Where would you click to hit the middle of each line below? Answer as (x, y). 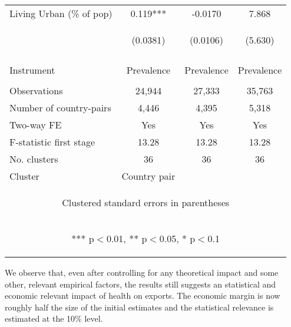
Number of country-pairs (60, 108)
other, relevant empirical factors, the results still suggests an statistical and (140, 284)
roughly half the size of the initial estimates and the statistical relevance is (139, 307)
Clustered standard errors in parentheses (146, 202)
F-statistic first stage (52, 142)
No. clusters (34, 159)
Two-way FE (36, 125)
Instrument (32, 70)
